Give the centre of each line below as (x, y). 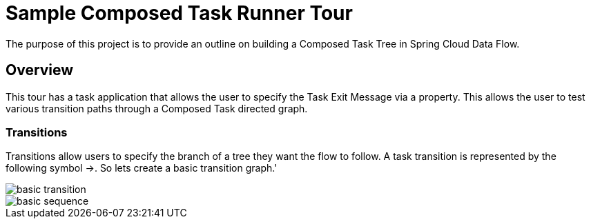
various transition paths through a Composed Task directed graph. (157, 108)
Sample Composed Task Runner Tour (179, 13)
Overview (40, 70)
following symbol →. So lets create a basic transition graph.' (142, 168)
